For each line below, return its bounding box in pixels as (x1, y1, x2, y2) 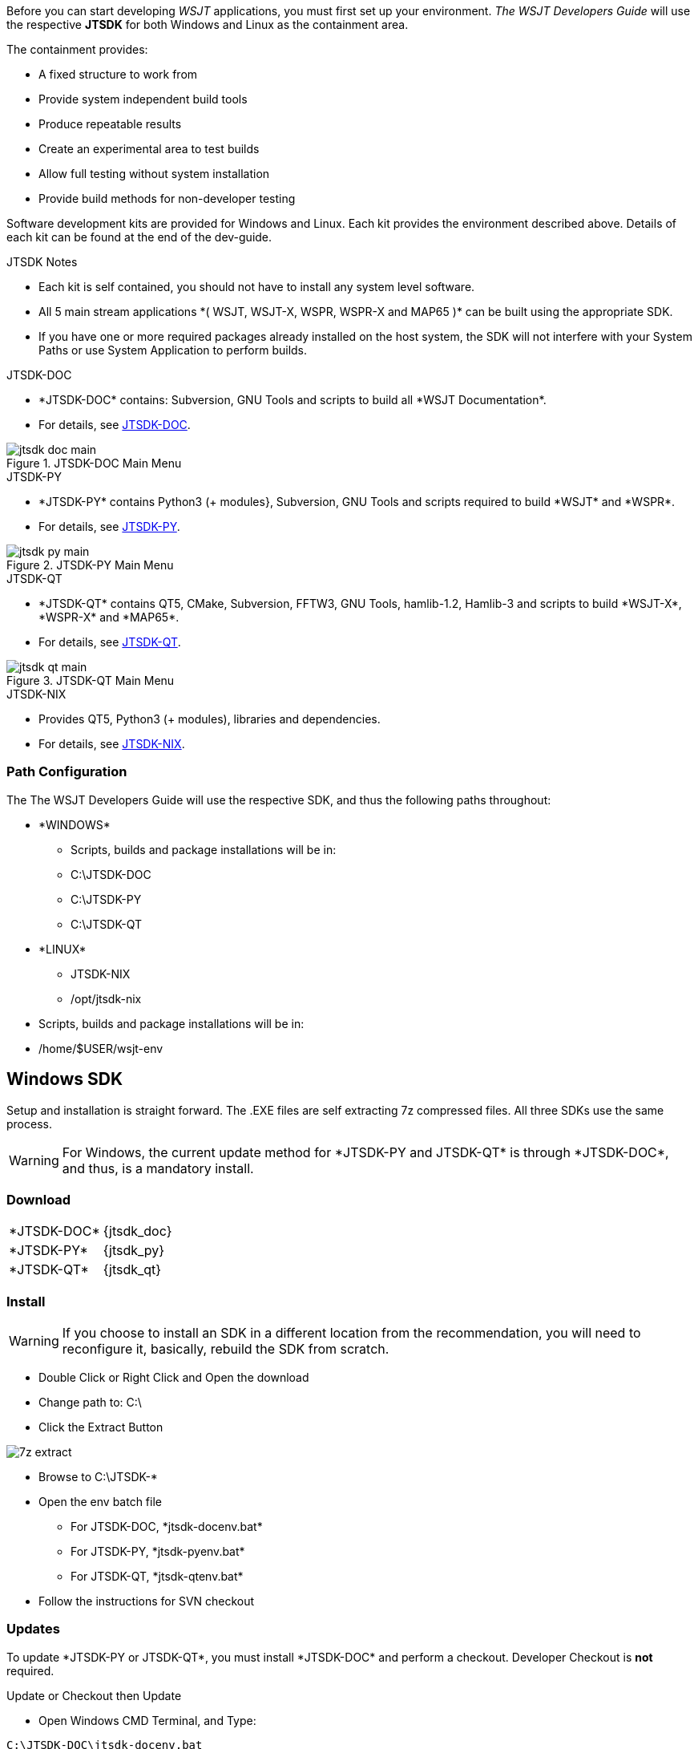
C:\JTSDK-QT (71, 917, 143, 931)
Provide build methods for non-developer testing (38, 192, 296, 205)
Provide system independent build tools (38, 92, 248, 106)
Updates (6, 1621, 60, 1638)
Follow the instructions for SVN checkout (38, 1594, 255, 1609)
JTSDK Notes (6, 255, 78, 269)
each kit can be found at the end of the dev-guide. (6, 230, 272, 244)
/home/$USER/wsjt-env (38, 1041, 163, 1055)
